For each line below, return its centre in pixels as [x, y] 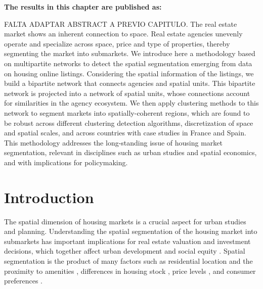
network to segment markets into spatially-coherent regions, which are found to [127, 112]
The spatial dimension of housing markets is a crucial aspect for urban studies [125, 221]
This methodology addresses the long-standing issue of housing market [113, 142]
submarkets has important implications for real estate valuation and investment [127, 241]
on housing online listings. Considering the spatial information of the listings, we [129, 73]
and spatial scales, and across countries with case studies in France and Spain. [125, 133]
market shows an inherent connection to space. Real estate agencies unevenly [123, 34]
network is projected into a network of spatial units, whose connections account [127, 93]
